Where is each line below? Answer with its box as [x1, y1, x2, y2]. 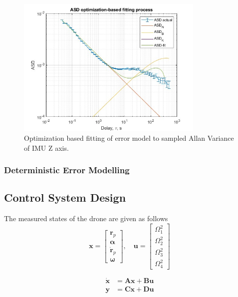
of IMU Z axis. [24, 142, 69, 153]
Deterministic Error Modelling [4, 164, 130, 176]
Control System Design [4, 190, 126, 205]
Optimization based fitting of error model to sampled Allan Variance [24, 132, 234, 143]
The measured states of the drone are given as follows [4, 213, 168, 224]
